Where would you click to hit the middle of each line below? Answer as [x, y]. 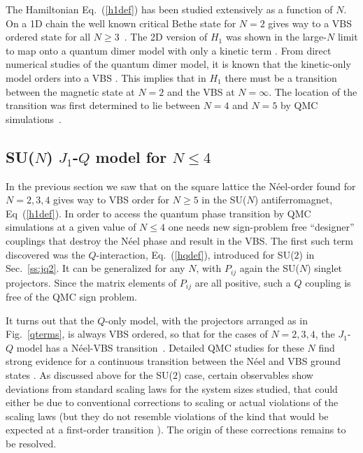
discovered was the [45, 254]
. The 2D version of [166, 37]
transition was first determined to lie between [103, 105]
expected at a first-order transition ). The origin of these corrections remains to [176, 430]
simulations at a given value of [71, 227]
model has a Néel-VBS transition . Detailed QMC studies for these [160, 347]
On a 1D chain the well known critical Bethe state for [121, 23]
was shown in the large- [276, 37]
